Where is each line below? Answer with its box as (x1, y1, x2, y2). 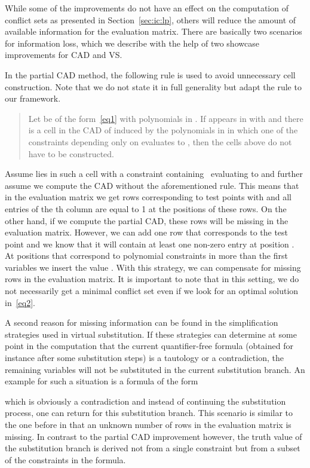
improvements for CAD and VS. (5, 48, 122, 61)
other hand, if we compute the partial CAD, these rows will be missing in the (5, 214, 288, 227)
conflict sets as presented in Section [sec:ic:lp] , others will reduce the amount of (5, 13, 296, 26)
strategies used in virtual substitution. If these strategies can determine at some (5, 328, 297, 340)
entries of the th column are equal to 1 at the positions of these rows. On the (5, 202, 287, 215)
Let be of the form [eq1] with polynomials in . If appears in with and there (28, 112, 303, 124)
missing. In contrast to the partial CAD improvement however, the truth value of (5, 430, 302, 442)
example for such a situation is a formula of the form (5, 375, 198, 387)
